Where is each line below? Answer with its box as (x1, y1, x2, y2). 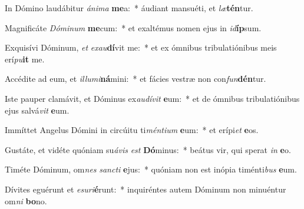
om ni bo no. (5, 194, 47, 207)
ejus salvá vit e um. (5, 104, 70, 116)
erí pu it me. (5, 52, 45, 65)
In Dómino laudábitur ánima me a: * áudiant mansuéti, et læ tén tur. (5, 2, 253, 14)
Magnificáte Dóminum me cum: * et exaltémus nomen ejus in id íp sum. (5, 21, 262, 34)
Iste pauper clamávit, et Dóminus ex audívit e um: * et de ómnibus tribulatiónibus (5, 92, 300, 104)
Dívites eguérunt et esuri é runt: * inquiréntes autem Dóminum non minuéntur (5, 183, 286, 195)
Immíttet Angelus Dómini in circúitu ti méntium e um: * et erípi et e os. (5, 124, 259, 136)
